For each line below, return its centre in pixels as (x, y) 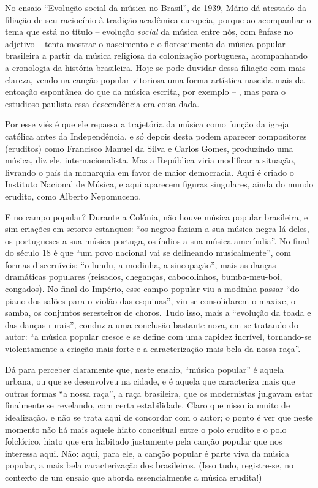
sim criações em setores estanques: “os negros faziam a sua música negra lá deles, (157, 229)
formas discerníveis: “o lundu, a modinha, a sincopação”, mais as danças (141, 264)
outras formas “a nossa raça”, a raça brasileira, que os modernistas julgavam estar (159, 393)
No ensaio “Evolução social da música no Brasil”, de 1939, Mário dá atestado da (156, 7)
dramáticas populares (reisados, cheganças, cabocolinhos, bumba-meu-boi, (144, 276)
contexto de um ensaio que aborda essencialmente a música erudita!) (134, 477)
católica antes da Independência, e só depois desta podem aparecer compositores (156, 136)
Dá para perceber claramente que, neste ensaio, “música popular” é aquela (145, 369)
